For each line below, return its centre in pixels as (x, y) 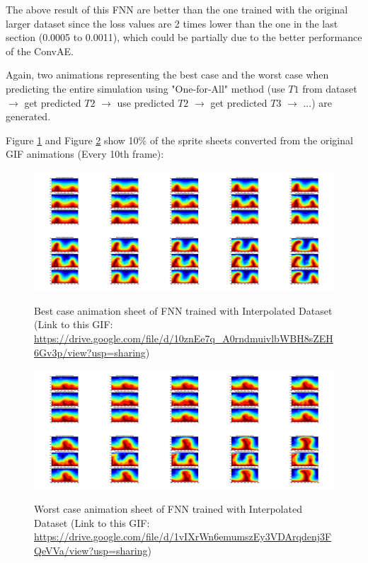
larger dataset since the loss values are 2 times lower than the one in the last (172, 23)
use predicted (146, 102)
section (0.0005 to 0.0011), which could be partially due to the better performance (184, 37)
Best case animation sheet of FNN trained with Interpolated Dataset (183, 310)
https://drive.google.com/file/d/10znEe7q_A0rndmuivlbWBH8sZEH (184, 338)
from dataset (330, 88)
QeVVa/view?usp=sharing (91, 550)
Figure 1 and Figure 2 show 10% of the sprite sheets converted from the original (179, 140)
